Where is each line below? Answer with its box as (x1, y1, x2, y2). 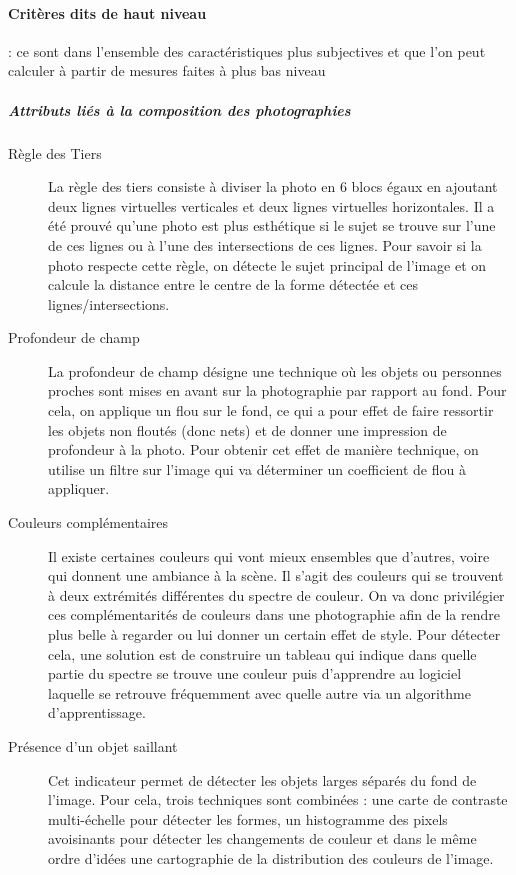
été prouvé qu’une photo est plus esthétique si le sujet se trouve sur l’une (48, 215, 496, 236)
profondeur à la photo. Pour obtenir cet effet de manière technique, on (48, 439, 479, 460)
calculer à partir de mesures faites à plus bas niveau (8, 60, 326, 81)
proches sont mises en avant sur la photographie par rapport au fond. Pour (48, 380, 507, 401)
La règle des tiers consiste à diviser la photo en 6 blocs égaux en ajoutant (48, 176, 498, 197)
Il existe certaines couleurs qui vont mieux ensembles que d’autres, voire (48, 545, 490, 566)
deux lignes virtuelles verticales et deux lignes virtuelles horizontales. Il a (48, 195, 495, 216)
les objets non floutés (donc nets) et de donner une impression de (48, 419, 447, 440)
